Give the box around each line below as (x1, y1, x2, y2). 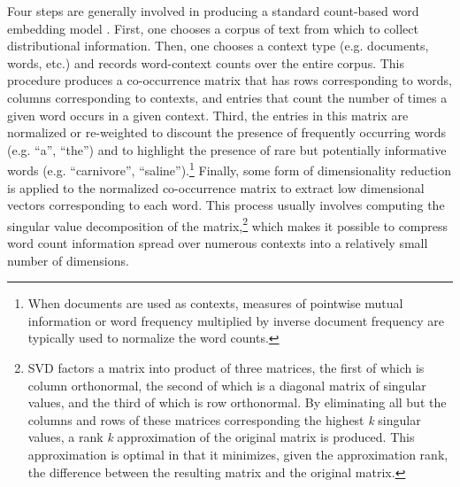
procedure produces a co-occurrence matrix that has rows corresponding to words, (7, 71, 452, 89)
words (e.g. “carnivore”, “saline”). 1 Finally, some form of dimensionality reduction (7, 158, 452, 179)
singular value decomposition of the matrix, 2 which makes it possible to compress (7, 213, 448, 235)
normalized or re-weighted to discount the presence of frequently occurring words (7, 123, 446, 142)
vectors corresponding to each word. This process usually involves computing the (7, 196, 445, 214)
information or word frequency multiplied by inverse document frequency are (27, 311, 444, 329)
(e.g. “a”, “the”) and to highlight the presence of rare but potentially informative (7, 140, 447, 158)
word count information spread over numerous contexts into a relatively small (7, 234, 428, 252)
